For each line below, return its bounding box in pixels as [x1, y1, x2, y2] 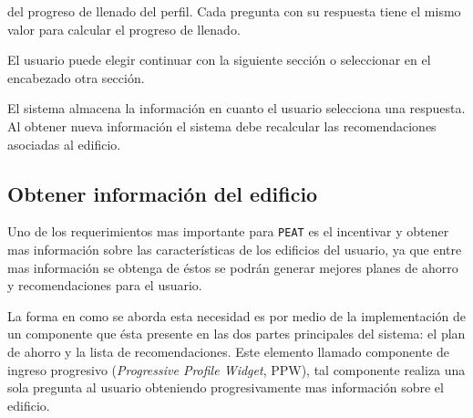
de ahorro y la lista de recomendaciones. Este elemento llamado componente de [7, 341, 450, 361]
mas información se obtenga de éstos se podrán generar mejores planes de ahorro [7, 257, 458, 277]
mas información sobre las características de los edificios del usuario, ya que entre [7, 240, 462, 259]
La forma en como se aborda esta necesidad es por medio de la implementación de [7, 306, 466, 325]
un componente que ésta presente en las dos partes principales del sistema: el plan [7, 324, 466, 343]
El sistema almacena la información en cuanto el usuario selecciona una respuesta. [7, 99, 466, 118]
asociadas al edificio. [7, 134, 121, 153]
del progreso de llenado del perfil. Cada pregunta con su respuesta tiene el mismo [7, 2, 461, 20]
